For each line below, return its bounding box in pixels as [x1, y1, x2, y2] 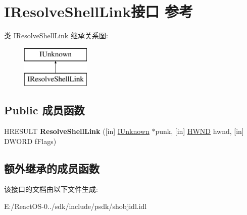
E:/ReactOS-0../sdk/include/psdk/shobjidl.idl [4, 201, 147, 211]
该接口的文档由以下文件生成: [4, 184, 98, 194]
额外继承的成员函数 [4, 160, 100, 176]
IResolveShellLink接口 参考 [4, 1, 193, 22]
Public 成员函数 [4, 102, 85, 118]
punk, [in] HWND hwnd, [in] [155, 126, 244, 136]
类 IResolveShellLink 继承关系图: [4, 30, 108, 41]
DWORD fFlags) [4, 135, 57, 146]
